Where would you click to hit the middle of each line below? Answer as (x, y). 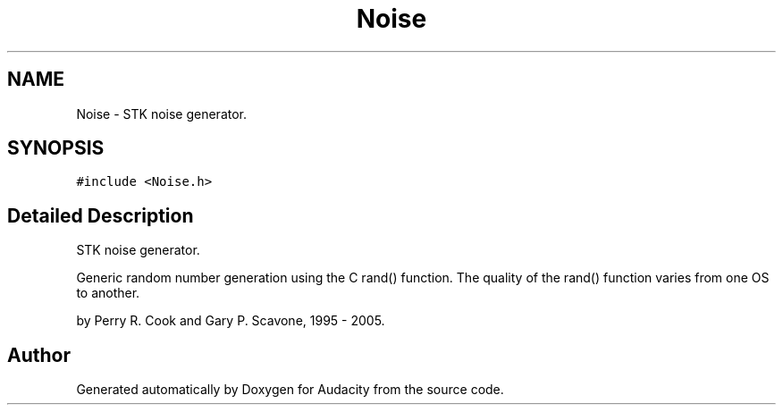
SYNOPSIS (56, 148)
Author (39, 355)
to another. (108, 293)
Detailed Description (101, 215)
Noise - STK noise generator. (162, 114)
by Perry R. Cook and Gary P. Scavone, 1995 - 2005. (231, 321)
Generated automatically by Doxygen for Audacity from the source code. (290, 390)
